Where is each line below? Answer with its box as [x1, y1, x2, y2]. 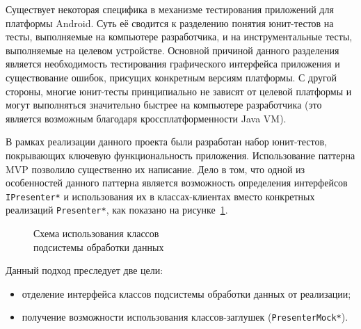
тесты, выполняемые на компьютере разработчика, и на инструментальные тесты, [6, 29, 353, 44]
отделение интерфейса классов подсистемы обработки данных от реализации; [22, 286, 351, 300]
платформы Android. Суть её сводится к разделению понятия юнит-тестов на [6, 15, 334, 30]
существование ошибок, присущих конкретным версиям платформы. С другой [6, 70, 337, 84]
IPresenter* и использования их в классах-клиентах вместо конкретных [6, 188, 315, 203]
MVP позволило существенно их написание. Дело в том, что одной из [6, 161, 305, 176]
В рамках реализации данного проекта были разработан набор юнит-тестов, [6, 134, 327, 149]
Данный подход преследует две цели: [6, 263, 163, 278]
